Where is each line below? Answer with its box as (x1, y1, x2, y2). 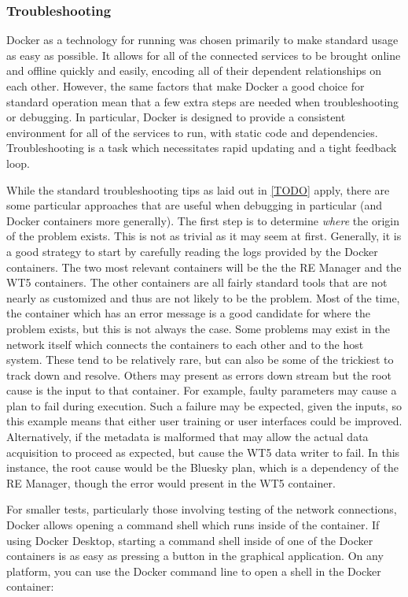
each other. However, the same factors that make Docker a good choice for (6, 78, 365, 94)
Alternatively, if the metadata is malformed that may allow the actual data (6, 428, 369, 445)
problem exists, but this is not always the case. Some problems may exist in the (6, 320, 390, 336)
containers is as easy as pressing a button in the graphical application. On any (6, 547, 384, 564)
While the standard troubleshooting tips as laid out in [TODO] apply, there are (6, 181, 390, 198)
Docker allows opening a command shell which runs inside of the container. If (6, 517, 380, 533)
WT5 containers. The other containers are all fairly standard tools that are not (6, 274, 388, 291)
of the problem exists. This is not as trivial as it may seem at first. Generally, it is (6, 228, 402, 244)
